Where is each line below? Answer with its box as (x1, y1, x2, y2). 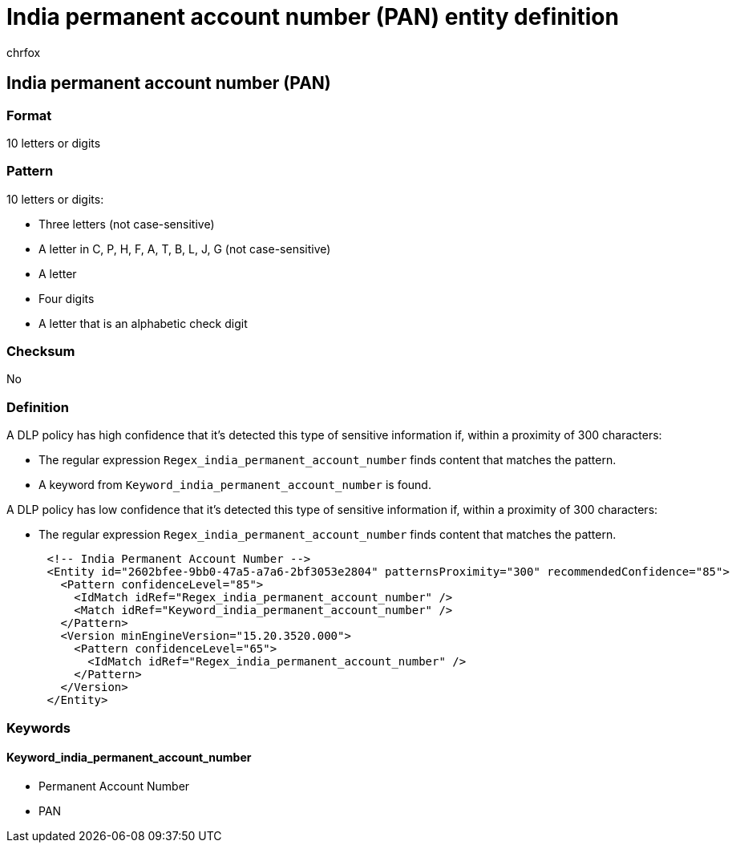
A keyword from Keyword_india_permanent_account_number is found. (38, 478, 431, 492)
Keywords (6, 719, 71, 736)
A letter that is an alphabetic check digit (38, 316, 248, 330)
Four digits (38, 291, 95, 305)
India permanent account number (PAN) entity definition (6, 3, 619, 30)
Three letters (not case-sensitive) (38, 216, 215, 231)
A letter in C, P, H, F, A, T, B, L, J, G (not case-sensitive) (38, 241, 331, 256)
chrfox (6, 45, 41, 59)
